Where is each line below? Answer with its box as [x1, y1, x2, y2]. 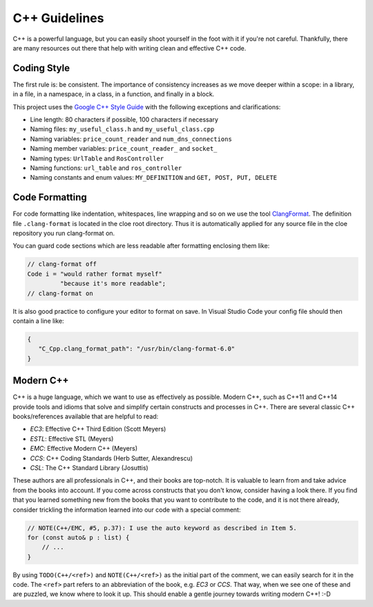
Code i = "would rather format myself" [27, 270, 162, 278]
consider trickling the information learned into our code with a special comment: [12, 505, 241, 514]
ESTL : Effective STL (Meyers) [30, 434, 114, 442]
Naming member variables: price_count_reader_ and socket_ [30, 144, 218, 153]
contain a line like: [12, 317, 65, 325]
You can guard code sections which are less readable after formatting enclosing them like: [12, 242, 270, 250]
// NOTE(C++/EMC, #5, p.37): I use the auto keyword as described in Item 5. [27, 524, 297, 532]
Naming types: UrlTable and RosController [30, 154, 164, 162]
